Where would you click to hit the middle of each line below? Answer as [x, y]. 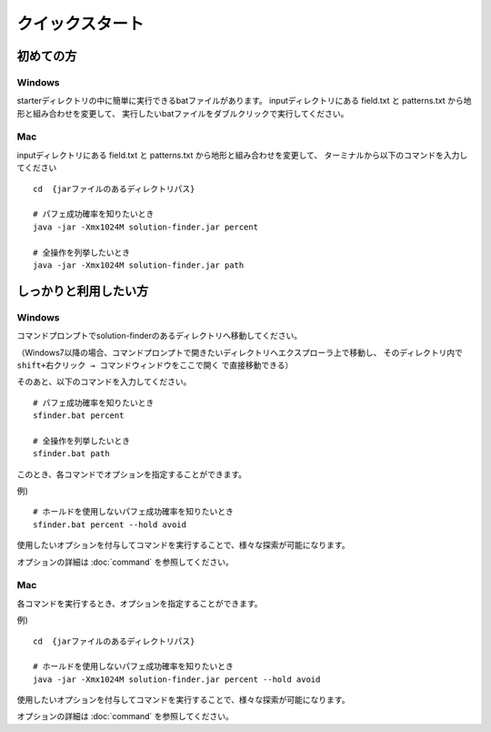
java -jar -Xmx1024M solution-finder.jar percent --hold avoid [177, 679]
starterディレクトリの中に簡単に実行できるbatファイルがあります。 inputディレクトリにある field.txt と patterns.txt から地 [244, 101]
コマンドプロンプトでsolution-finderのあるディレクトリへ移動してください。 [160, 336]
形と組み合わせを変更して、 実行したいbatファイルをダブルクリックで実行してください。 [183, 113]
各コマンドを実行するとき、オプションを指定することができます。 [140, 603]
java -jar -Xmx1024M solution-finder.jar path [139, 265]
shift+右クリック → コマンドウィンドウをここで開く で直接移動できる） [155, 365]
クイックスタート [80, 24]
